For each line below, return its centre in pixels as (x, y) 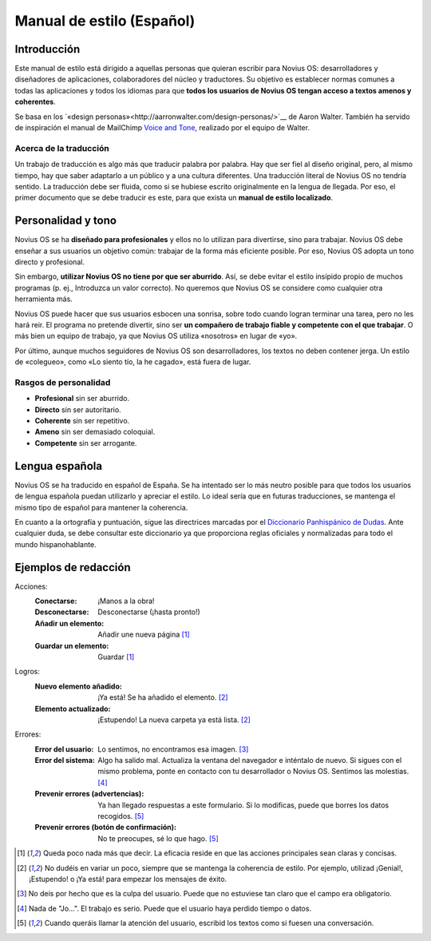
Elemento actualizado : (73, 709)
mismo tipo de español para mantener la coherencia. (101, 507)
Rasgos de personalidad (63, 382)
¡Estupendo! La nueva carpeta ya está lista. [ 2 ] (174, 720)
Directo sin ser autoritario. (78, 409)
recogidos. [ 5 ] (121, 816)
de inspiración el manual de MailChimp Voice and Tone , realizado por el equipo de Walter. (162, 128)
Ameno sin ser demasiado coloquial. (95, 432)
